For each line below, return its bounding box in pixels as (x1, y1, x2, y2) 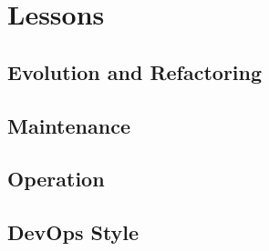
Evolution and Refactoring (7, 57, 263, 85)
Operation (7, 165, 105, 193)
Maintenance (7, 111, 130, 139)
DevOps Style (7, 218, 140, 246)
